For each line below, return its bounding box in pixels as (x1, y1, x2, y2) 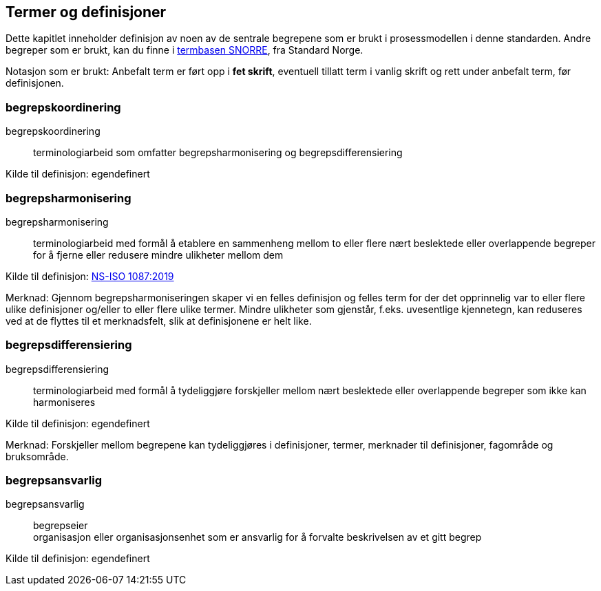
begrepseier (33, 519, 88, 532)
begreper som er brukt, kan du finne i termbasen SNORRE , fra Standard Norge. (6, 44, 363, 56)
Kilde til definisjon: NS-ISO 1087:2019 (6, 270, 174, 282)
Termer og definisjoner (6, 3, 167, 21)
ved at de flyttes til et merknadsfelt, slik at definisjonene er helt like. (6, 314, 312, 327)
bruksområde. (6, 450, 69, 462)
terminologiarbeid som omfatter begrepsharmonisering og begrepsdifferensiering (33, 147, 403, 159)
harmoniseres (33, 396, 96, 408)
